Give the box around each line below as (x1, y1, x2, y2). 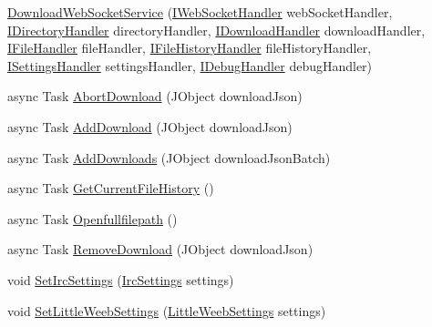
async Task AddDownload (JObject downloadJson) (7, 117, 293, 136)
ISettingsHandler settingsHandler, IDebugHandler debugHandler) (7, 56, 373, 75)
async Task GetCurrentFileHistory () (7, 179, 214, 198)
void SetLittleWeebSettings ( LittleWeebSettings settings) (7, 301, 326, 320)
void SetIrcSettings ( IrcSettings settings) (7, 270, 234, 289)
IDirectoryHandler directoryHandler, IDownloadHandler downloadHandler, (7, 20, 426, 39)
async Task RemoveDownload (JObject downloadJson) (7, 240, 314, 259)
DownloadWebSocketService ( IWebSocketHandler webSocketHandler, (7, 3, 393, 21)
